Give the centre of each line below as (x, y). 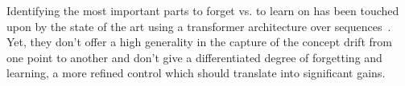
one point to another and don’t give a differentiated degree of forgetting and (194, 57)
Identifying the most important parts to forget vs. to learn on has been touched (203, 10)
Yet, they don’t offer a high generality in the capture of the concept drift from (199, 42)
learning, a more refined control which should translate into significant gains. (196, 73)
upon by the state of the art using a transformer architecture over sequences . (199, 26)
